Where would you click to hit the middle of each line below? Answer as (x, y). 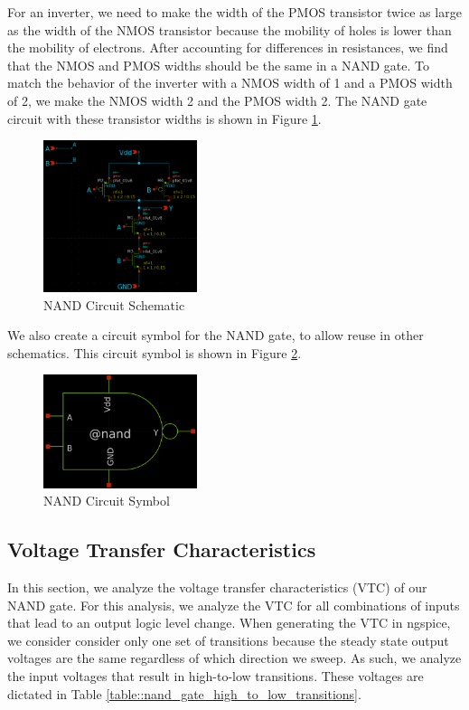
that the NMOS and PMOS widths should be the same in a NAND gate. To (218, 65)
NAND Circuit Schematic (114, 304)
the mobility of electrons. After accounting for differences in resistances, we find (228, 47)
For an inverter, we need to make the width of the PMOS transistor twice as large (234, 12)
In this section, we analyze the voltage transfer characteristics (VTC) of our (217, 587)
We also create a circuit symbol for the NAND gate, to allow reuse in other (216, 335)
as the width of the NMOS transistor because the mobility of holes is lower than (230, 29)
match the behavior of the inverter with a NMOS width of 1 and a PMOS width (230, 83)
